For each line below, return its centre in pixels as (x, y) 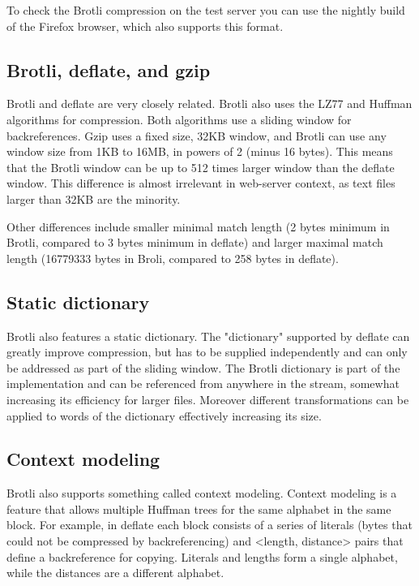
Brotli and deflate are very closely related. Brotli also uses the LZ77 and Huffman (209, 103)
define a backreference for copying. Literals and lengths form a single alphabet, (202, 556)
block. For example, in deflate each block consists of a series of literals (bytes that (209, 525)
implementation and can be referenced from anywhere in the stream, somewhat (203, 383)
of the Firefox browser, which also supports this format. (145, 26)
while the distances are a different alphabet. (115, 573)
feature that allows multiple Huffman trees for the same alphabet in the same (199, 508)
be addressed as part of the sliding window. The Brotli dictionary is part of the (203, 367)
